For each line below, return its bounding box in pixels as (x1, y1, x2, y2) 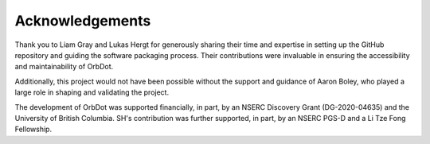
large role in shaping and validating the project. (14, 88, 170, 97)
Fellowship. (14, 124, 52, 134)
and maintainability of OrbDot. (14, 62, 114, 72)
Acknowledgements (14, 12, 151, 29)
